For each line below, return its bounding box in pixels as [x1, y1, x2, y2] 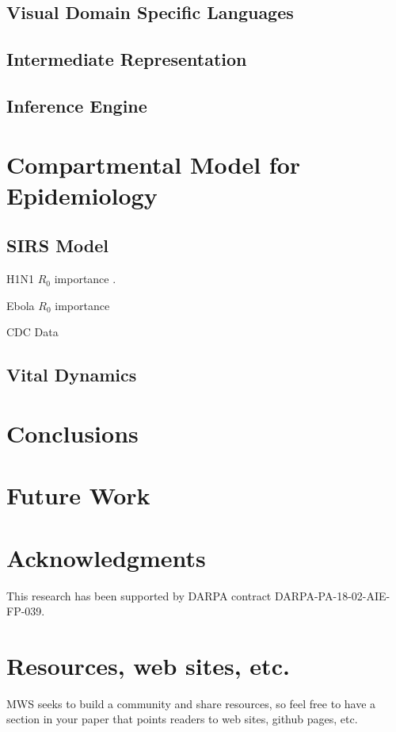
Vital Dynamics [6, 362, 137, 387]
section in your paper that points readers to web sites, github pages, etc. [6, 711, 358, 727]
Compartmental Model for [6, 148, 301, 180]
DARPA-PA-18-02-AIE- [274, 587, 390, 604]
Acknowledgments [6, 541, 206, 573]
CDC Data [6, 324, 59, 340]
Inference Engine [6, 93, 147, 117]
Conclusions [6, 416, 139, 449]
